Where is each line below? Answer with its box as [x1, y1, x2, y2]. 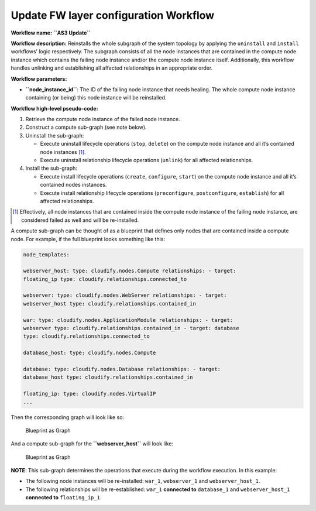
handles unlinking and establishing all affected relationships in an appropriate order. [11, 64, 213, 71]
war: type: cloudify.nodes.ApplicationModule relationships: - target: [23, 317, 233, 323]
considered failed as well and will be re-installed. [21, 217, 139, 224]
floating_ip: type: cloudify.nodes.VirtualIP [23, 390, 156, 397]
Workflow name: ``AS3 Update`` [11, 29, 91, 36]
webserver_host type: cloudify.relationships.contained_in [23, 300, 196, 307]
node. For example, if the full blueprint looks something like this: [11, 235, 165, 242]
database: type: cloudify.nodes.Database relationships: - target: [23, 366, 221, 372]
